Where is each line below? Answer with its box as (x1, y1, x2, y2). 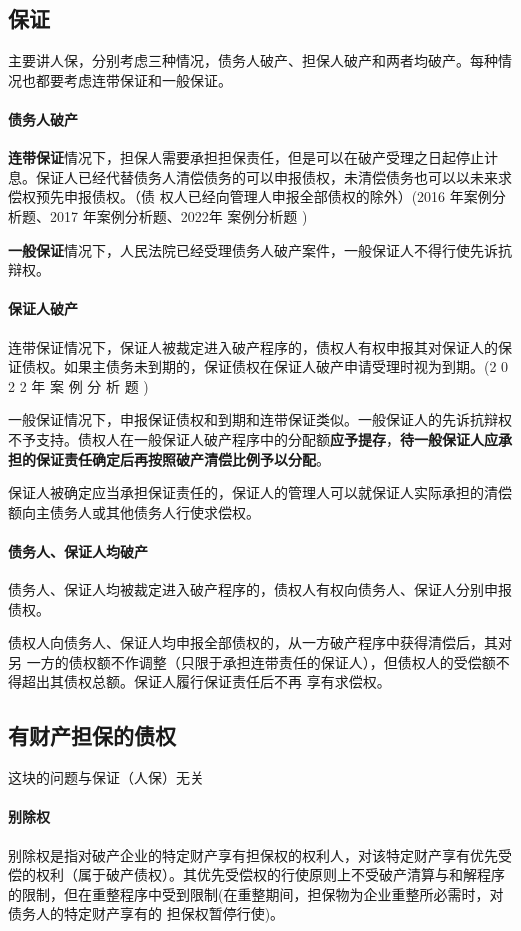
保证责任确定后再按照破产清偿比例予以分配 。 (35, 448, 330, 469)
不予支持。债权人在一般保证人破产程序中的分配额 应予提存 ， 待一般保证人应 (8, 428, 498, 449)
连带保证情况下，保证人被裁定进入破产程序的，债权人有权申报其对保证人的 (8, 336, 498, 357)
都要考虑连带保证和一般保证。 (35, 69, 232, 90)
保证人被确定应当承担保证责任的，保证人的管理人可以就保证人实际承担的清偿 (8, 482, 512, 503)
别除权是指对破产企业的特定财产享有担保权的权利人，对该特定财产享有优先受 (8, 844, 512, 865)
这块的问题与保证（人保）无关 (8, 767, 204, 788)
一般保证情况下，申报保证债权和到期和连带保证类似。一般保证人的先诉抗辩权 (8, 409, 512, 430)
